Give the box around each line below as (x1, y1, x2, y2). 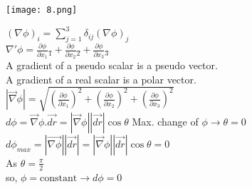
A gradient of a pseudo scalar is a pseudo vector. (6, 57, 218, 72)
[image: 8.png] (6, 5, 78, 15)
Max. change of (132, 113, 199, 128)
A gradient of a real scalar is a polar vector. (6, 71, 196, 86)
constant (40, 173, 78, 183)
